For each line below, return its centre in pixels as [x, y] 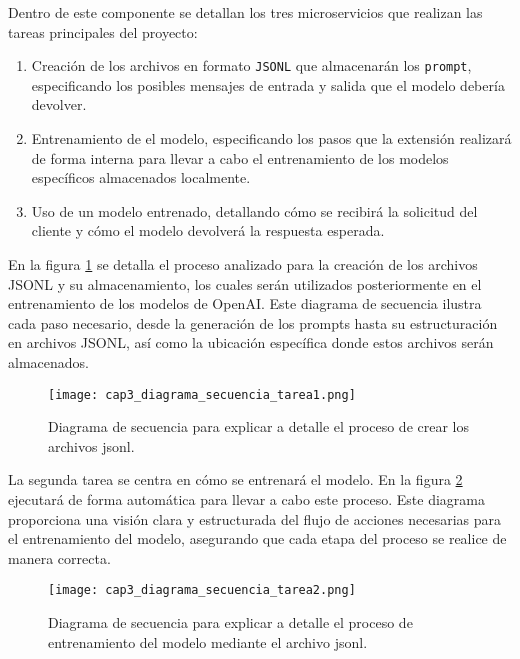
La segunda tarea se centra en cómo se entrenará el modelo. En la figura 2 [235, 479]
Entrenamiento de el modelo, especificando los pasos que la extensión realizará [271, 138]
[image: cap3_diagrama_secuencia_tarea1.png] [202, 394]
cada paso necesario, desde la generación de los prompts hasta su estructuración [253, 322]
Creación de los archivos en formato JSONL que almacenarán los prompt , [251, 65]
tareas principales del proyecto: [103, 31]
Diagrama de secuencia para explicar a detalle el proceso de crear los [258, 426]
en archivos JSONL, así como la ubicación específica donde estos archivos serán [251, 342]
